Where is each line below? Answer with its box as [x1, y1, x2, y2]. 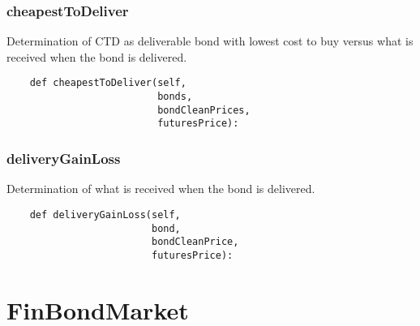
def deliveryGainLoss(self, [29, 208, 181, 221]
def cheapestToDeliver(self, [29, 77, 186, 89]
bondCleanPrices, [157, 104, 251, 116]
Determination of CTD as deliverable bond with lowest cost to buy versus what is [6, 32, 414, 49]
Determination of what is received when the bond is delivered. [6, 180, 315, 197]
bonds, [157, 91, 193, 103]
